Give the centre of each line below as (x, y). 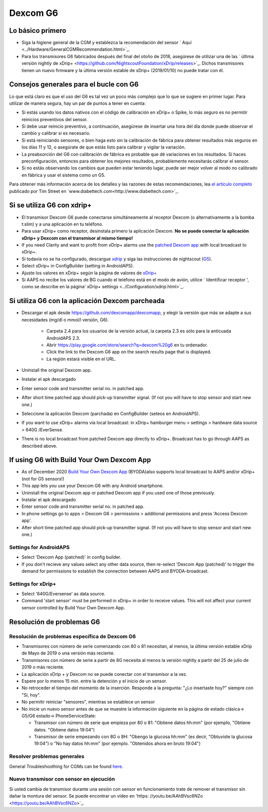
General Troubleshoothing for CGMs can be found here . (66, 766)
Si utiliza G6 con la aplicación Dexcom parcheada (87, 301)
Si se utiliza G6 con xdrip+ (50, 205)
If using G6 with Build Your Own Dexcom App (80, 460)
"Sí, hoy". (31, 695)
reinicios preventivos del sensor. (55, 119)
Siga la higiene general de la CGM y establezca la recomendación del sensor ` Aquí (107, 43)
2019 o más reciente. (43, 667)
